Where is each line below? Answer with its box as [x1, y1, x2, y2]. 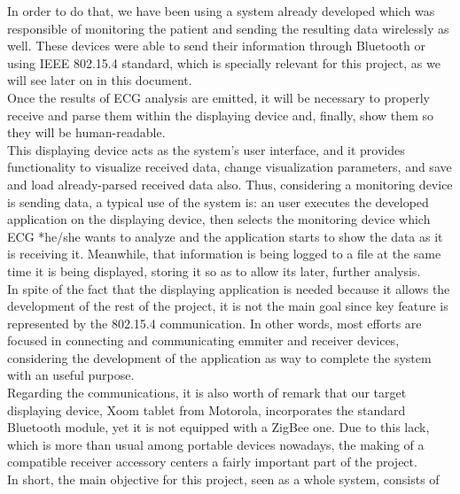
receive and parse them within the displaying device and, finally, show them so [7, 105, 434, 124]
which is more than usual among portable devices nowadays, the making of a [7, 435, 425, 453]
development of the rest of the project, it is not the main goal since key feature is [7, 297, 448, 315]
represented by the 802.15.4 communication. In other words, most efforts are [7, 313, 422, 332]
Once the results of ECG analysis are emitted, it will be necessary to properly [7, 88, 430, 106]
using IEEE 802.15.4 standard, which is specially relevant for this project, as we [7, 53, 441, 72]
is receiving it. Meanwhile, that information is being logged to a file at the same [7, 244, 441, 263]
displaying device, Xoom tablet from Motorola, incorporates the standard [7, 400, 406, 419]
